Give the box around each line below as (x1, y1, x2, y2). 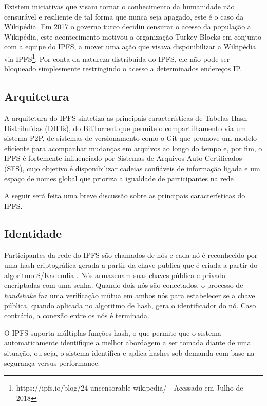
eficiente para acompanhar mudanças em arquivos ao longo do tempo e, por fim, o (4, 142, 262, 153)
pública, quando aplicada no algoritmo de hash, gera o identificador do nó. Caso (4, 300, 256, 310)
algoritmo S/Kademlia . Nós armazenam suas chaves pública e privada (4, 269, 226, 280)
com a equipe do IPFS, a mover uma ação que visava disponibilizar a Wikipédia (4, 41, 256, 52)
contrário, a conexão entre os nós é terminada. (4, 310, 150, 321)
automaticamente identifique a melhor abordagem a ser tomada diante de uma (4, 337, 251, 348)
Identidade (4, 225, 62, 241)
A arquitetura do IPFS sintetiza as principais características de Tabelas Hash (4, 113, 247, 123)
